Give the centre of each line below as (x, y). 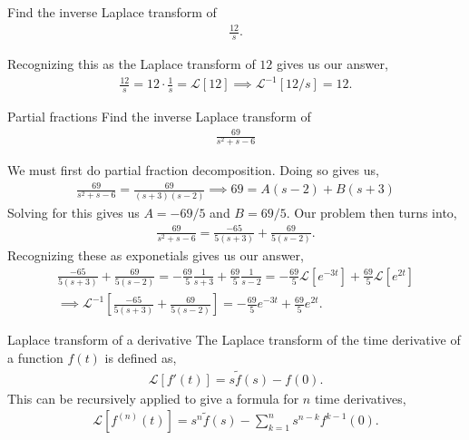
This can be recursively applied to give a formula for (153, 398)
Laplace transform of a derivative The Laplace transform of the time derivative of (234, 340)
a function (35, 357)
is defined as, (141, 357)
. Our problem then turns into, (371, 212)
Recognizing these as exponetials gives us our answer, (156, 255)
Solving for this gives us (73, 212)
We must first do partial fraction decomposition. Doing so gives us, (193, 170)
